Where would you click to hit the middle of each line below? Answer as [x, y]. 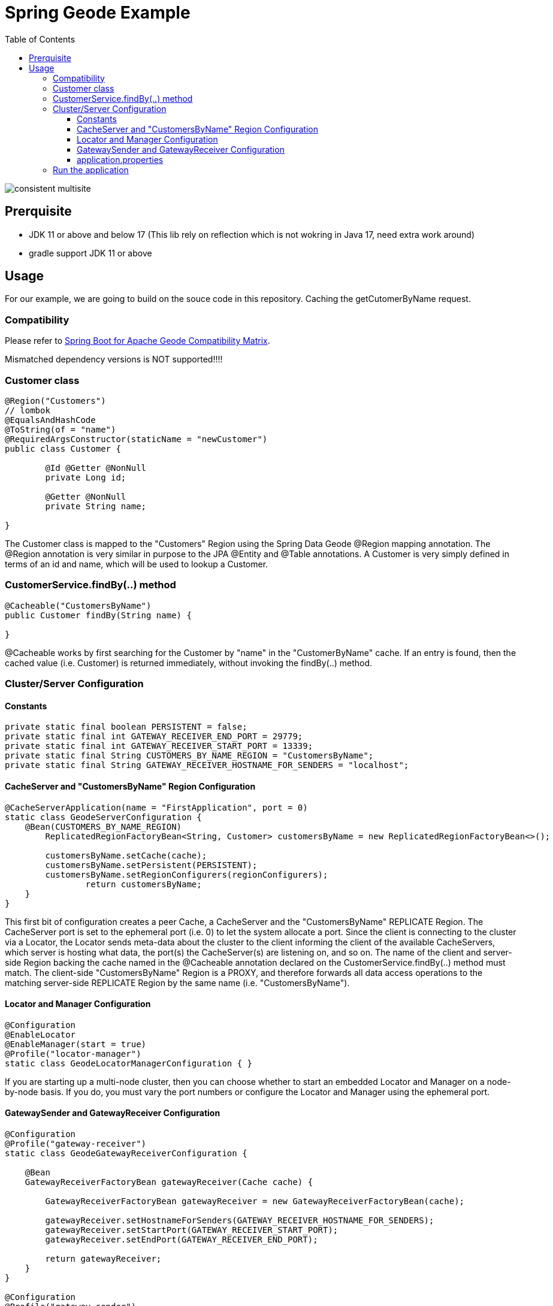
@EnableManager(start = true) [76, 1044]
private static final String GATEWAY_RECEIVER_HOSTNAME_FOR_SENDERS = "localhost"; [207, 765]
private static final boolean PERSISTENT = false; [126, 727]
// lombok [28, 410]
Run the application [91, 170]
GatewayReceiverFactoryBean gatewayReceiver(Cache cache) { [169, 1182]
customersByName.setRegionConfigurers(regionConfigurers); [187, 874]
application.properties [120, 159]
